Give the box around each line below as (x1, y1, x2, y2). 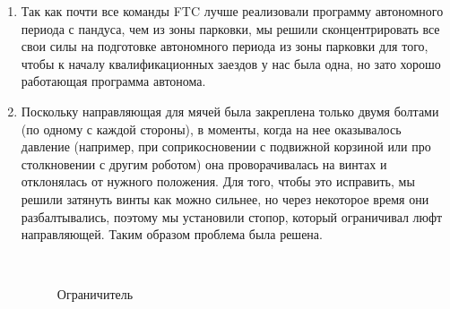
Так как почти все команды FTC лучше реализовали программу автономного (21, 2, 444, 20)
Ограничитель (56, 285, 134, 304)
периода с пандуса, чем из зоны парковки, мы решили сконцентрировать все (21, 19, 440, 38)
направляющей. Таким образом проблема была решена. (21, 225, 323, 244)
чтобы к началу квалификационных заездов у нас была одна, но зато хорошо (21, 54, 441, 73)
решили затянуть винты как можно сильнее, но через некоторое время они (21, 189, 429, 208)
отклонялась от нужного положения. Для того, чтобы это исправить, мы (21, 172, 415, 191)
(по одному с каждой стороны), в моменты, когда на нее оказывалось (21, 119, 402, 138)
